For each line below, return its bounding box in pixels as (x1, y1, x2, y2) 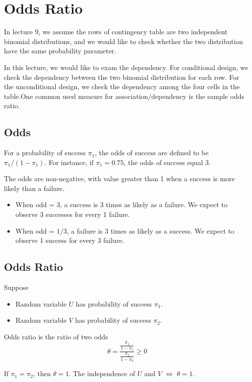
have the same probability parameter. (4, 46, 116, 56)
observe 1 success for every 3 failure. (15, 235, 124, 245)
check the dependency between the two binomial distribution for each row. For (4, 72, 239, 82)
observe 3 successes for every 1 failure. (15, 209, 130, 219)
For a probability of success (4, 147, 86, 158)
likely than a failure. (4, 183, 65, 193)
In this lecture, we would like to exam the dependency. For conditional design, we (4, 62, 248, 72)
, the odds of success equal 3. (124, 157, 211, 167)
